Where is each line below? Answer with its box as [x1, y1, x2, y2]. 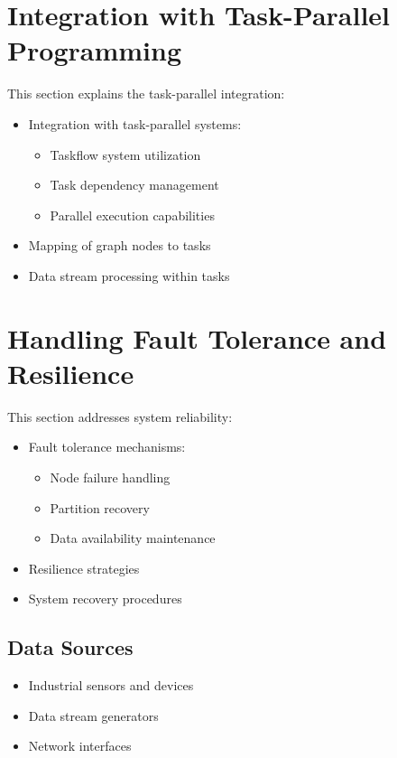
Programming [7, 32, 181, 69]
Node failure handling [50, 467, 171, 486]
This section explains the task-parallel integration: [7, 84, 285, 103]
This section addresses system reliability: [7, 407, 233, 426]
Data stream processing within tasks [28, 266, 230, 285]
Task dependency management [50, 175, 219, 194]
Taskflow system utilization [50, 145, 201, 164]
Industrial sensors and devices [28, 676, 194, 695]
